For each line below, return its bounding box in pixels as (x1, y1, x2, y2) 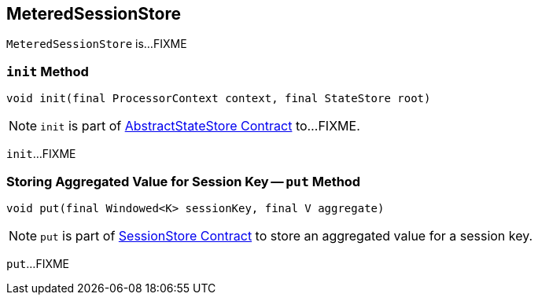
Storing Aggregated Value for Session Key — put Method (6, 173, 361, 189)
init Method (6, 63, 89, 79)
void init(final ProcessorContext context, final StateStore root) (6, 92, 431, 105)
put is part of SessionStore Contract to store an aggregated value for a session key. (40, 227, 533, 244)
